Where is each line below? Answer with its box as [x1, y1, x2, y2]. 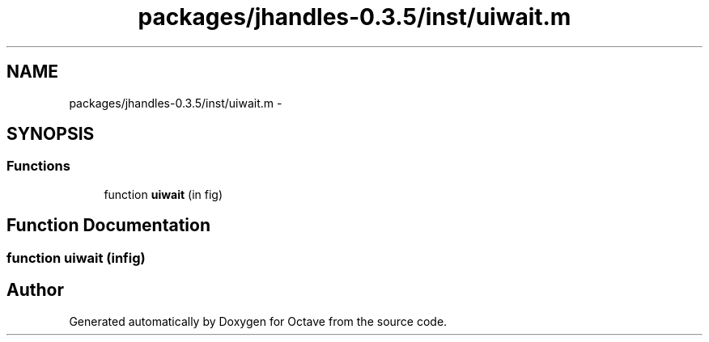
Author [6, 280, 64, 301]
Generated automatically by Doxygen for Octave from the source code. [69, 314, 448, 328]
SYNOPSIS [6, 124, 95, 145]
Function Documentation [6, 215, 210, 236]
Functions [6, 158, 70, 175]
